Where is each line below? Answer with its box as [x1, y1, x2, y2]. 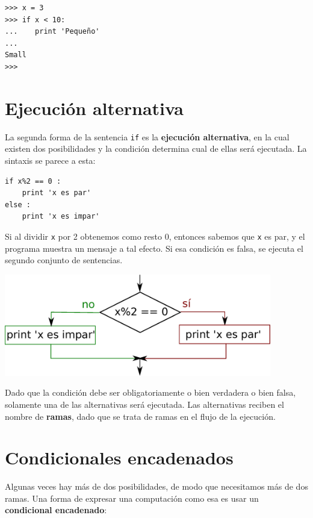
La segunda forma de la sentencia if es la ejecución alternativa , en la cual [5, 130, 290, 143]
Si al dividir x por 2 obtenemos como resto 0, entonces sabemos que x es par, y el [5, 229, 305, 242]
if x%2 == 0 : [5, 176, 61, 186]
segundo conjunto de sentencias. [5, 254, 123, 266]
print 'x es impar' [22, 212, 100, 221]
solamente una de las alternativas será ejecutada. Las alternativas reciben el [5, 398, 284, 410]
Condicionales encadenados [5, 445, 234, 470]
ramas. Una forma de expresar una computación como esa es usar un [5, 491, 259, 504]
